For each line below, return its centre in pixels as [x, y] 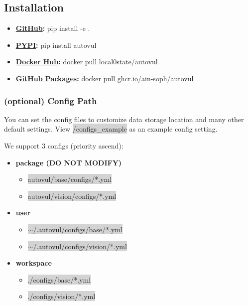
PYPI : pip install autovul [56, 45]
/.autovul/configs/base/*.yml [78, 229]
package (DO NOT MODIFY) [69, 162]
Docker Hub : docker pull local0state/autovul [87, 62]
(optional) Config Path [51, 100]
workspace [34, 263]
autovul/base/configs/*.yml [70, 179]
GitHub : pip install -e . [53, 28]
